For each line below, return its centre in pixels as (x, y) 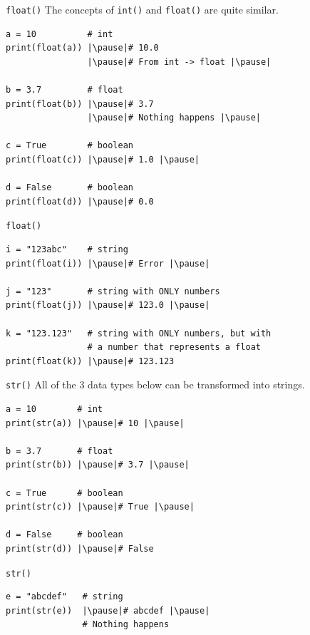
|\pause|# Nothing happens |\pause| (174, 118)
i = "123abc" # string (67, 250)
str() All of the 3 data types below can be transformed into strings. (155, 384)
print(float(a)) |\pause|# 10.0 (82, 48)
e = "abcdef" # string (64, 597)
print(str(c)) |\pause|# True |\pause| (100, 507)
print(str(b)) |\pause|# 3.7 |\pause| (98, 465)
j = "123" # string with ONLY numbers (113, 291)
